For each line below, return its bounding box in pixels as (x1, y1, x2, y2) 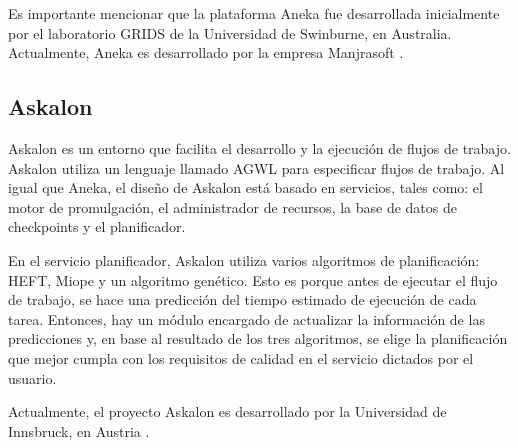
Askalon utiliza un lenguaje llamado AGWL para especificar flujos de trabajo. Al (8, 157, 505, 178)
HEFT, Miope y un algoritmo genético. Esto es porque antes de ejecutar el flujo (8, 269, 498, 290)
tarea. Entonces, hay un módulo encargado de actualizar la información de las (8, 308, 485, 329)
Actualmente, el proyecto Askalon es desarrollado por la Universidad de (8, 401, 447, 422)
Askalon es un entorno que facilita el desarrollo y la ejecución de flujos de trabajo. (8, 137, 511, 158)
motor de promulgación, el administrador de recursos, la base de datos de (8, 196, 457, 217)
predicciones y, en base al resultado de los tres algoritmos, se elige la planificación (8, 328, 508, 349)
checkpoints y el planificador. (8, 216, 186, 237)
